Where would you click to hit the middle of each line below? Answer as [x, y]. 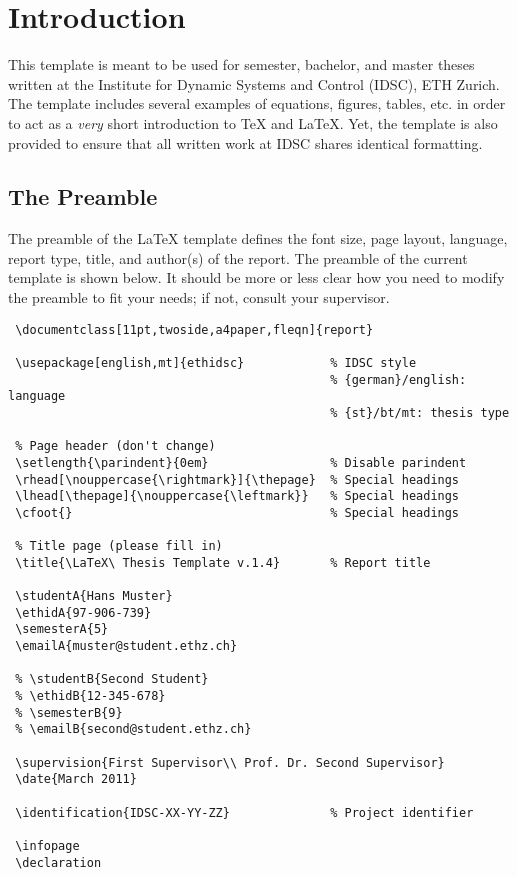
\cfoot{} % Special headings [237, 512]
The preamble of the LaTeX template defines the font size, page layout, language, [258, 238]
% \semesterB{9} [69, 712]
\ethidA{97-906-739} [83, 612]
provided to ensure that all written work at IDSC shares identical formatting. [245, 142]
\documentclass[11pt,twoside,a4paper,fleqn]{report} [194, 329]
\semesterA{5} [62, 629]
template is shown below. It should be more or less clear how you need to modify [256, 277]
